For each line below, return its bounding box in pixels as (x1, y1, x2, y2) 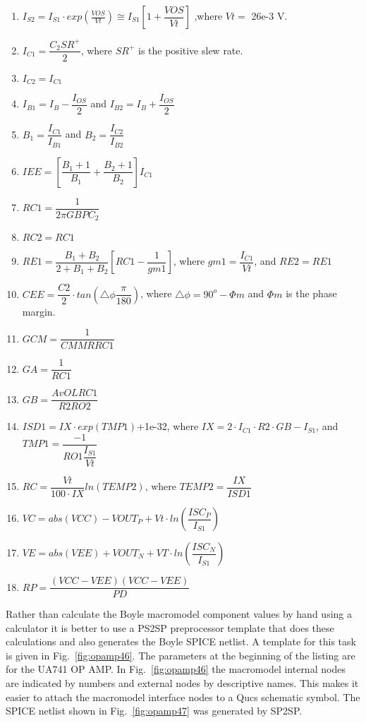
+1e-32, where (136, 419, 199, 434)
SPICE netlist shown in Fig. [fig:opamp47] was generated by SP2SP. (6, 703, 303, 718)
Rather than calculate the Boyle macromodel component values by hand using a (6, 607, 352, 621)
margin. (22, 304, 56, 318)
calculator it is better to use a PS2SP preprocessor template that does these (6, 620, 334, 635)
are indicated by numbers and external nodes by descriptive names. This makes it (6, 676, 359, 691)
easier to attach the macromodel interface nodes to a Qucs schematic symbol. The (6, 689, 360, 704)
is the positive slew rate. (138, 42, 243, 57)
